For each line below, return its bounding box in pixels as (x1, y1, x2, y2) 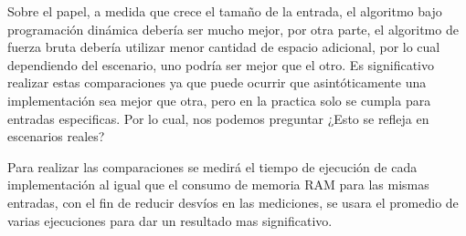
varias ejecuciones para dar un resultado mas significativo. (7, 210, 333, 230)
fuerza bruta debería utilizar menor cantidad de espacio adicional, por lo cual (7, 37, 440, 56)
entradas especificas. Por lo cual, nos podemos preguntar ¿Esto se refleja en (7, 108, 429, 128)
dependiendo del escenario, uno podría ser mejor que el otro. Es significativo (7, 55, 434, 74)
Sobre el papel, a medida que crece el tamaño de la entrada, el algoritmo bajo (7, 2, 442, 20)
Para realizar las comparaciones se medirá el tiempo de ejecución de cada (7, 157, 418, 176)
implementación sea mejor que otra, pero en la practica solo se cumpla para (7, 90, 431, 109)
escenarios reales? (7, 127, 105, 146)
